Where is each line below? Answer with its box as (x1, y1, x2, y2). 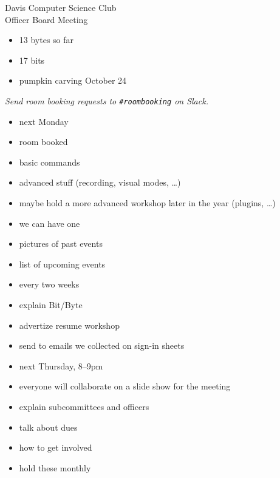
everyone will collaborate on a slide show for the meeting (19, 380, 231, 392)
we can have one (19, 217, 80, 229)
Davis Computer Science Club (5, 1, 117, 13)
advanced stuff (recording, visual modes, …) (19, 176, 181, 189)
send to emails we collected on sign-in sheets (19, 339, 185, 352)
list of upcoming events (19, 257, 106, 270)
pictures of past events (19, 237, 103, 250)
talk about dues (19, 420, 78, 433)
